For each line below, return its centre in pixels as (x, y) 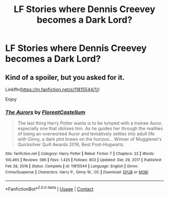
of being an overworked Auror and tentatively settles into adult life (86, 134)
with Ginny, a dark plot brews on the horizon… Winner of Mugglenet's (90, 139)
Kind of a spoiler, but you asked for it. (65, 77)
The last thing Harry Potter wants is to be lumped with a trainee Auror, (90, 123)
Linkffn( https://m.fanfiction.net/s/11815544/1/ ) (53, 89)
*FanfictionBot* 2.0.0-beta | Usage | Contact (50, 188)
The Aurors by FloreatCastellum (45, 112)
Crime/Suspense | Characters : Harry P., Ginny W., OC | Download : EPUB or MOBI (77, 172)
